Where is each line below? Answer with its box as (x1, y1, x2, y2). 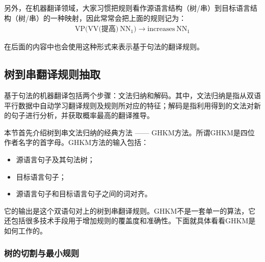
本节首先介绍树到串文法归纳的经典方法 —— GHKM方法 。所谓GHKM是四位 (4, 127, 255, 137)
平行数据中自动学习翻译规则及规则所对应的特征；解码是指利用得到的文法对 (4, 100, 254, 110)
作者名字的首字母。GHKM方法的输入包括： (4, 137, 149, 148)
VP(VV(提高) (75, 25, 119, 33)
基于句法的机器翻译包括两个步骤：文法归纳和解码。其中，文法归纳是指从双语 (4, 90, 261, 101)
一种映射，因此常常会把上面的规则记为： (50, 12, 186, 23)
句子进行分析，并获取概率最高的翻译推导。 (11, 110, 154, 121)
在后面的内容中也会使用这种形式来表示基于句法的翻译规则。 (4, 41, 204, 52)
